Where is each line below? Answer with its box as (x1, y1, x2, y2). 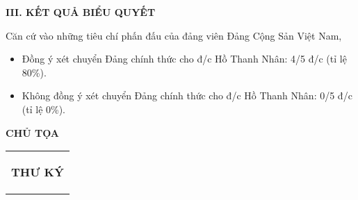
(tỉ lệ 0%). (22, 101, 66, 116)
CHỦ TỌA (6, 125, 59, 140)
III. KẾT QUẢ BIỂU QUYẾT (6, 5, 156, 19)
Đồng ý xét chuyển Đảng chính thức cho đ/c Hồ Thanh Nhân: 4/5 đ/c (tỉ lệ (22, 51, 347, 66)
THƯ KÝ (11, 164, 64, 181)
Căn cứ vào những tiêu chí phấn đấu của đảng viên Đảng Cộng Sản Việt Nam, (6, 28, 342, 42)
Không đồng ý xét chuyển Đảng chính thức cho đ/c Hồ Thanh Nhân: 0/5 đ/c (22, 88, 352, 103)
